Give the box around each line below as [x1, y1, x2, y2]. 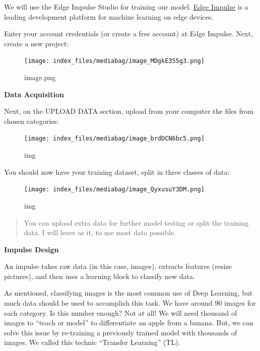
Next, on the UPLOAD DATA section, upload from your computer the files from [4, 106, 253, 116]
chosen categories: [4, 115, 59, 126]
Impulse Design [4, 244, 59, 254]
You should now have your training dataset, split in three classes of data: [4, 166, 230, 177]
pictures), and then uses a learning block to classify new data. [4, 270, 195, 281]
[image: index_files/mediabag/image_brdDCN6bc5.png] [24, 135, 205, 143]
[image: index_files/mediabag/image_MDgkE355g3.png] [24, 57, 205, 65]
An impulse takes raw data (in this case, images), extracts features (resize [4, 261, 232, 271]
